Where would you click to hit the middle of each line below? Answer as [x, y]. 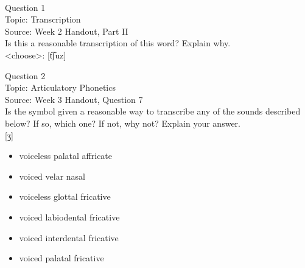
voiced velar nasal [52, 176]
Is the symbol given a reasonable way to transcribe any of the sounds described [153, 111]
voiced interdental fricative [69, 237]
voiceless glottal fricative [65, 196]
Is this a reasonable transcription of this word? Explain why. [118, 43]
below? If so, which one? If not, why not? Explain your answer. [123, 123]
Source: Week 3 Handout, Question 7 [74, 99]
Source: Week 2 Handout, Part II [67, 31]
